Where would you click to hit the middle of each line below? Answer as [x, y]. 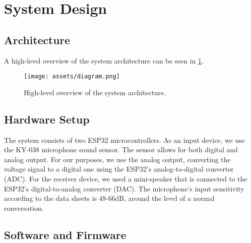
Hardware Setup [47, 119]
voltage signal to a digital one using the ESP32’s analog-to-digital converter [119, 169]
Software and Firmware [65, 234]
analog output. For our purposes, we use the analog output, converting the [117, 159]
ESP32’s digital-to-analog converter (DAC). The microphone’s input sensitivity [124, 188]
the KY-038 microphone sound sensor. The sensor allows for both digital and [121, 150]
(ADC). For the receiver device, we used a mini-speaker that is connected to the [126, 179]
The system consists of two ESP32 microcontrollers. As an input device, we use [125, 140]
